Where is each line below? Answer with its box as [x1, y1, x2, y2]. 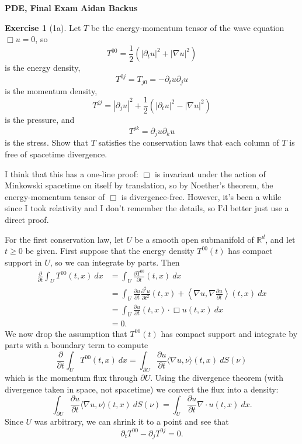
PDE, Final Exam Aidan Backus [5, 2, 138, 13]
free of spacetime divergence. [5, 148, 107, 160]
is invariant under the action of [154, 167, 266, 180]
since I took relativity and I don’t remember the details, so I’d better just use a [5, 202, 289, 214]
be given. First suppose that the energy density [25, 245, 195, 257]
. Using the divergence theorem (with [150, 371, 283, 383]
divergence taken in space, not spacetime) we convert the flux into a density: [5, 383, 279, 395]
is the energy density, [5, 61, 81, 74]
